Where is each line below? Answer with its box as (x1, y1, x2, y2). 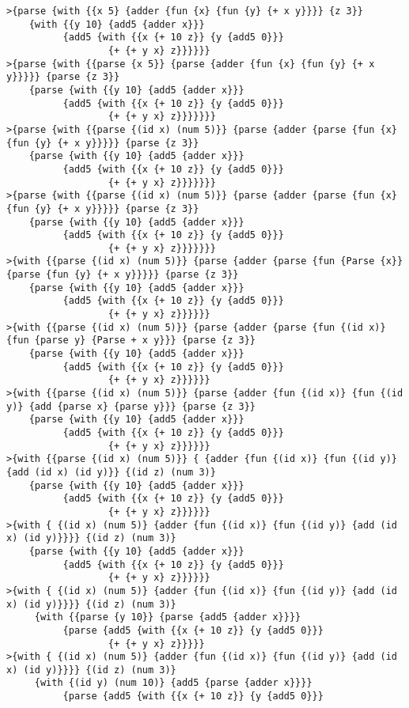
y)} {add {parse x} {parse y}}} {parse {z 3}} (6, 400, 256, 412)
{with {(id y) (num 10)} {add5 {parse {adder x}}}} (34, 677, 312, 689)
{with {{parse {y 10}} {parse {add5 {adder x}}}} (34, 611, 301, 623)
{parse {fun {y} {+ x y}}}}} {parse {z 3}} (6, 269, 239, 281)
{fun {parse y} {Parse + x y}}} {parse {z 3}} (6, 335, 256, 346)
